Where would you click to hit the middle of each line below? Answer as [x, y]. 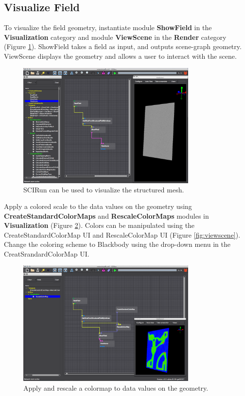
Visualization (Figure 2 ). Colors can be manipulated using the [99, 225]
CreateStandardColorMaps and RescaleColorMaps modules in [106, 215]
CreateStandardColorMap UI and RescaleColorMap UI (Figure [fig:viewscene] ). [122, 234]
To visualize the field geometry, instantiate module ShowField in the [108, 27]
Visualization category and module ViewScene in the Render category [115, 37]
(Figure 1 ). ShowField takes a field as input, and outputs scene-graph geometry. [123, 46]
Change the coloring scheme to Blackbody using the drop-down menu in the [117, 244]
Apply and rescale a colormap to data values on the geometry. [116, 387]
